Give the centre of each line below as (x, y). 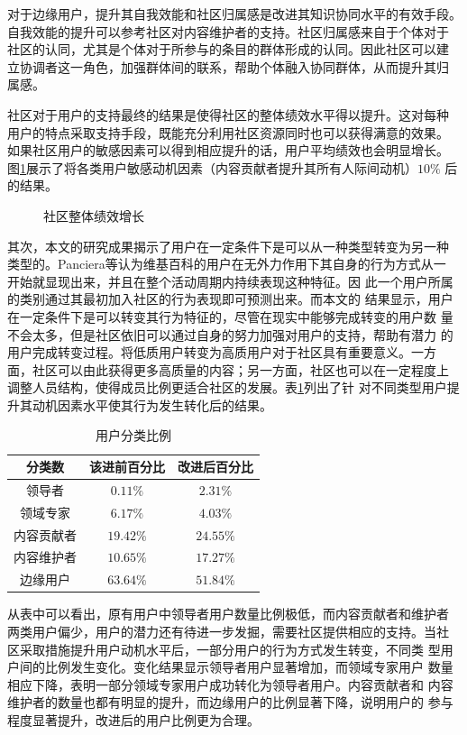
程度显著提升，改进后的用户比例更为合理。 (133, 719)
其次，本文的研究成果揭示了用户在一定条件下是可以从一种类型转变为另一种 (228, 246)
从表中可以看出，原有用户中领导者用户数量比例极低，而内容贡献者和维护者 (228, 614)
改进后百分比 (215, 467)
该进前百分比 (127, 467)
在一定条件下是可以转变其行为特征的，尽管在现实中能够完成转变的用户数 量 (230, 316)
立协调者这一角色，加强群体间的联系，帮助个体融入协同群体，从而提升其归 (228, 66)
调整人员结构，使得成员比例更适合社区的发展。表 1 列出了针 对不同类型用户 (227, 387)
